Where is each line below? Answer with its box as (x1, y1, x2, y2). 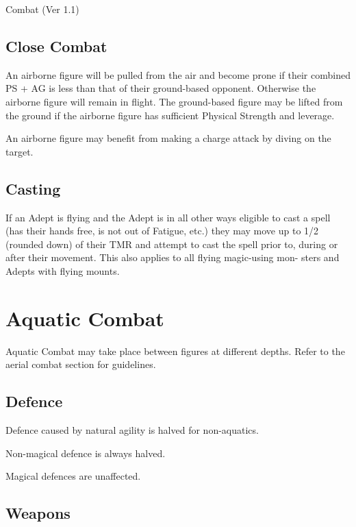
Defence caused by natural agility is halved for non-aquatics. (5, 423, 259, 437)
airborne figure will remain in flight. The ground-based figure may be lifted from (5, 94, 343, 108)
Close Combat (5, 35, 107, 56)
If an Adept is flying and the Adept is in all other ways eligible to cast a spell (5, 210, 331, 224)
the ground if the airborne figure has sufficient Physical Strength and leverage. (5, 108, 335, 122)
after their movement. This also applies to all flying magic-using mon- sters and (5, 250, 340, 265)
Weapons (5, 502, 71, 524)
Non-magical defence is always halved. (5, 445, 166, 460)
